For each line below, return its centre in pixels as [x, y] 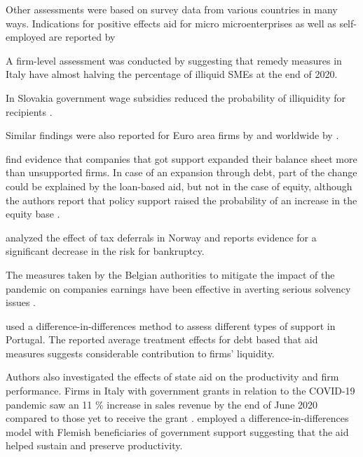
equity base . [33, 214]
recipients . [29, 111]
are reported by [82, 37]
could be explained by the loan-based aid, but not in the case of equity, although [179, 186]
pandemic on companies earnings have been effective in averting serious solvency [178, 288]
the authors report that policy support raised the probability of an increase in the [181, 200]
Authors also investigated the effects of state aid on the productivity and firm [172, 377]
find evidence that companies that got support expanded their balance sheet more [181, 158]
